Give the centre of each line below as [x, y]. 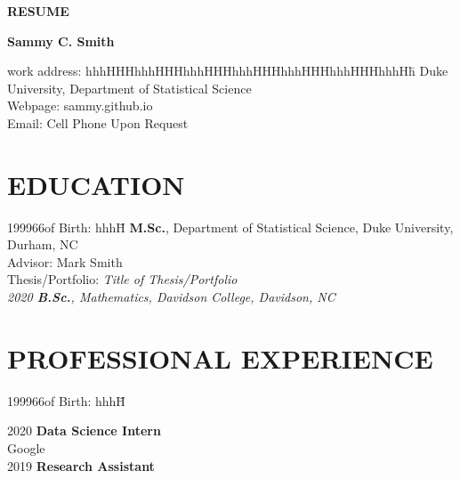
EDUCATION [96, 184]
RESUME [38, 11]
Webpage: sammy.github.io [80, 106]
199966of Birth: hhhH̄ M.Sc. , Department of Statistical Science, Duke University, [230, 227]
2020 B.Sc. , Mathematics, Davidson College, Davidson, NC [171, 297]
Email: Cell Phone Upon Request [98, 122]
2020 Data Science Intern [84, 430]
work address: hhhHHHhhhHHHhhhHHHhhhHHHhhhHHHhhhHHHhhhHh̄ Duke [228, 71]
